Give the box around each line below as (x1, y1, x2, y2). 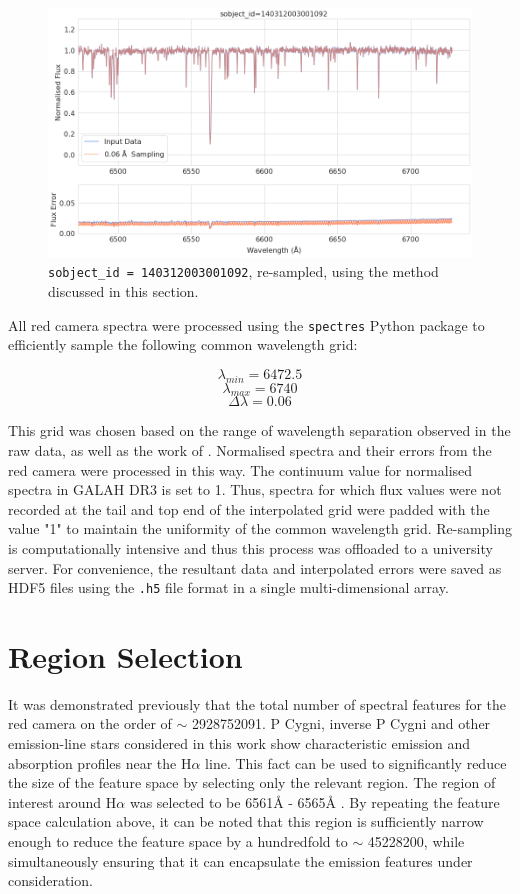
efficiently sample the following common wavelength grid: (8, 334, 358, 355)
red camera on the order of (8, 713, 172, 734)
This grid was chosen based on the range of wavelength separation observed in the (8, 420, 511, 441)
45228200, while (367, 831, 465, 852)
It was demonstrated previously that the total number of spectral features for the (8, 693, 507, 714)
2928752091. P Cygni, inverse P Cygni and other (192, 713, 491, 734)
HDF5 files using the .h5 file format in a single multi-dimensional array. (8, 577, 449, 598)
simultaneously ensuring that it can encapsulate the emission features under (8, 850, 473, 871)
